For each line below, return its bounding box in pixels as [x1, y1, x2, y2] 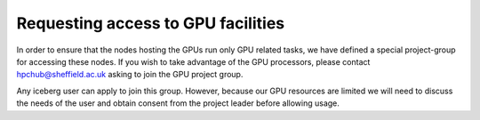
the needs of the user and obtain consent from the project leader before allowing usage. [16, 98, 340, 108]
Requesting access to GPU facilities [16, 13, 285, 33]
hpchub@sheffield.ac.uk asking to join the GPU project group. [16, 69, 244, 80]
